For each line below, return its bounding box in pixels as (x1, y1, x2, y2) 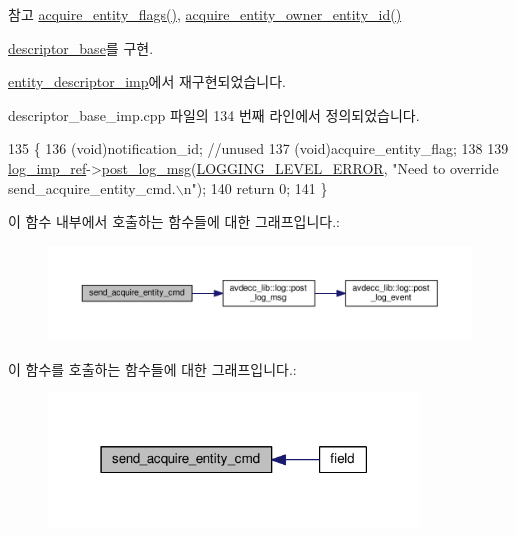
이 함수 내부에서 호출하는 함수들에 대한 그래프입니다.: (8, 211, 340, 232)
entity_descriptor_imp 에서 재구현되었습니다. (8, 71, 286, 92)
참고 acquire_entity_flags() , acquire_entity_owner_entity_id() (8, 4, 402, 24)
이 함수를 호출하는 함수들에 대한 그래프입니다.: (8, 358, 297, 379)
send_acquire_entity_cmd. (8, 177, 176, 198)
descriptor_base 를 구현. (8, 37, 154, 58)
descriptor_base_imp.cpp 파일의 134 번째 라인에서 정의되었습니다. (8, 104, 420, 125)
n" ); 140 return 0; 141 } (183, 177, 328, 198)
